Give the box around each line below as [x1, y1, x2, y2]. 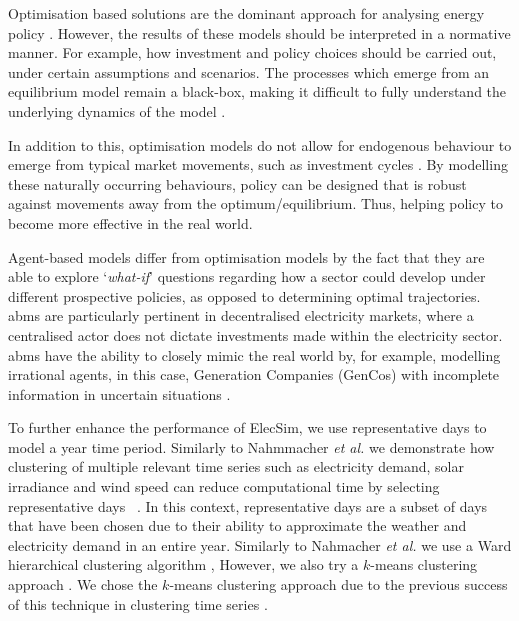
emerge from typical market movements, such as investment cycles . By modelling [8, 154, 508, 175]
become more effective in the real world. [8, 212, 253, 233]
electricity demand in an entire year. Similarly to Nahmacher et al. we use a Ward [8, 534, 512, 555]
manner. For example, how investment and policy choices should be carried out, [8, 42, 497, 63]
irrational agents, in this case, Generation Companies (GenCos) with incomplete [8, 364, 500, 385]
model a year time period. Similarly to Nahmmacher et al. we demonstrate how [8, 436, 495, 457]
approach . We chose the [8, 574, 158, 595]
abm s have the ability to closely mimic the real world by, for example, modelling [8, 344, 501, 365]
